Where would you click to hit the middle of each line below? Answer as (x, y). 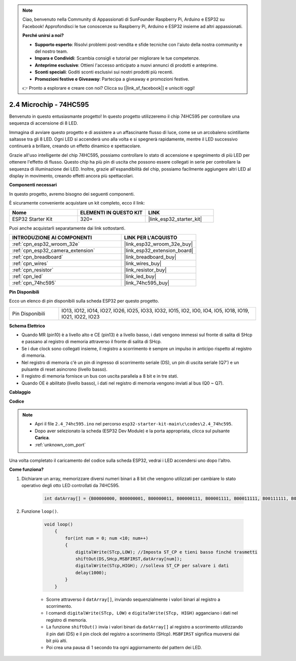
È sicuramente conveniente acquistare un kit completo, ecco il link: (77, 203)
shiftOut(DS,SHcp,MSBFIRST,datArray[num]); (129, 559)
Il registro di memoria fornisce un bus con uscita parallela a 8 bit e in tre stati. (100, 376)
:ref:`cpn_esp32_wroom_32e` (46, 244)
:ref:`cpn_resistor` (33, 270)
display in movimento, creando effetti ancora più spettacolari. (72, 175)
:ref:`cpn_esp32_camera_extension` (54, 250)
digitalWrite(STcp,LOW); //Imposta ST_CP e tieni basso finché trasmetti (166, 552)
